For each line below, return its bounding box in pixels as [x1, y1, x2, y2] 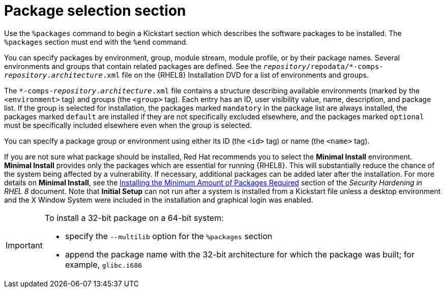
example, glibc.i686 [65, 259, 142, 270]
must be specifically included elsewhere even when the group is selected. [4, 120, 252, 129]
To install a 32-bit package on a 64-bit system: [44, 212, 224, 223]
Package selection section [4, 2, 186, 19]
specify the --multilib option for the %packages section [65, 231, 273, 241]
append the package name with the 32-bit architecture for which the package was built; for [65, 249, 415, 259]
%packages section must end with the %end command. [4, 37, 188, 46]
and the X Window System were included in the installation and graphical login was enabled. [4, 195, 313, 204]
